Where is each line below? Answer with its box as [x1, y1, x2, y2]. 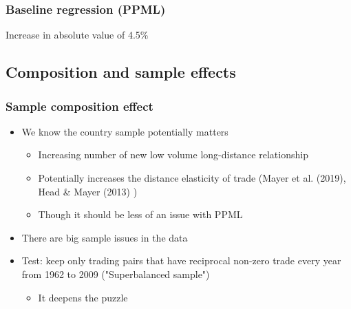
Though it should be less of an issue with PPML [38, 207, 243, 222]
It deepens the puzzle [38, 290, 128, 304]
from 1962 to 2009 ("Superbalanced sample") [21, 266, 210, 281]
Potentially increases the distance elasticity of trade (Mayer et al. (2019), [38, 171, 346, 184]
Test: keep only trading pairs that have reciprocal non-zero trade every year [21, 253, 341, 268]
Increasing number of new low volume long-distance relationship [38, 147, 308, 162]
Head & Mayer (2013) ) [38, 184, 138, 198]
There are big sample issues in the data [21, 230, 188, 244]
